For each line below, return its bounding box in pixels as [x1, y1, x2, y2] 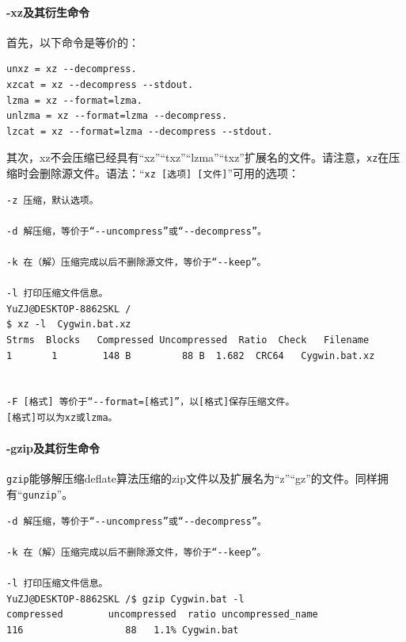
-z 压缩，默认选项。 [6, 194, 99, 206]
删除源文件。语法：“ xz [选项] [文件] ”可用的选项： [39, 165, 300, 182]
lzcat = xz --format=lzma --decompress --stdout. [6, 125, 273, 137]
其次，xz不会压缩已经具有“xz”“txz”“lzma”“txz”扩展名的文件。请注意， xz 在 [6, 149, 389, 166]
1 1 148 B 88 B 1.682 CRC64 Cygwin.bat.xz [6, 350, 375, 361]
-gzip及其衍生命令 [6, 440, 100, 457]
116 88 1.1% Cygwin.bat [6, 624, 239, 636]
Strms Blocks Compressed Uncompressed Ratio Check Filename [6, 334, 370, 346]
